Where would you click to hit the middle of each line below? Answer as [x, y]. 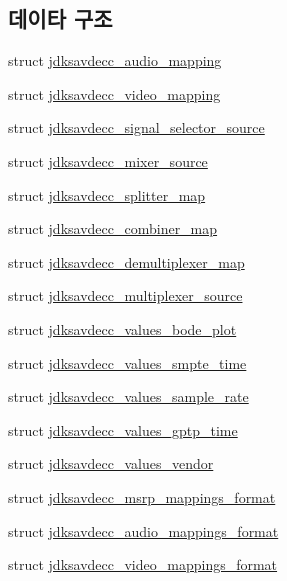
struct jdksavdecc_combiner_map [113, 228]
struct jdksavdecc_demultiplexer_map [126, 261]
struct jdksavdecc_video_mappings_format [143, 564]
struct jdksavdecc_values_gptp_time [123, 429]
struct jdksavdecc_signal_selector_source [136, 127]
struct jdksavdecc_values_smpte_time [127, 362]
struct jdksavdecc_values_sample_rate [128, 396]
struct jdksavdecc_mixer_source [108, 160]
